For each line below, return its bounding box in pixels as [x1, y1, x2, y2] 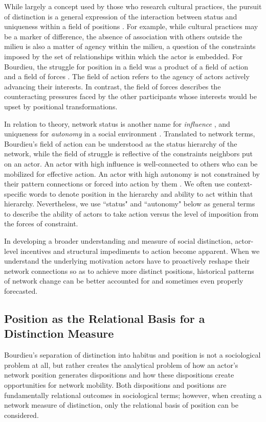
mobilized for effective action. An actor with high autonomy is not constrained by [4, 168, 260, 179]
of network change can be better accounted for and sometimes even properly [4, 275, 243, 286]
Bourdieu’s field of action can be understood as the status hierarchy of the [4, 138, 237, 149]
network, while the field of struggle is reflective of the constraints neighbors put [4, 148, 253, 159]
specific [4, 188, 27, 199]
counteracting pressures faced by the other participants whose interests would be [4, 91, 257, 102]
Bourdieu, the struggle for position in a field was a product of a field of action [4, 61, 249, 72]
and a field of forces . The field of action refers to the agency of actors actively [4, 71, 250, 82]
